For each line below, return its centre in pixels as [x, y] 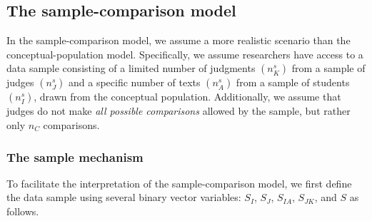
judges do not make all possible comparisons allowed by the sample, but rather [179, 111]
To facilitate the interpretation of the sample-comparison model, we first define [179, 183]
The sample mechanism [75, 156]
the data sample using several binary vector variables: [124, 197]
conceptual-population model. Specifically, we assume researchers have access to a [185, 54]
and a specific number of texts [135, 82]
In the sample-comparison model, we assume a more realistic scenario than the [179, 40]
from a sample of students [293, 82]
